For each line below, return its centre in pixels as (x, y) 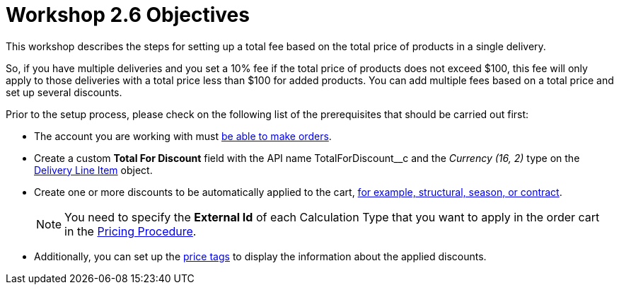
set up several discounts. (64, 92)
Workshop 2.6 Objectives (128, 15)
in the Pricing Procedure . (131, 231)
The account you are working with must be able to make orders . (183, 136)
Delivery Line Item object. (93, 170)
